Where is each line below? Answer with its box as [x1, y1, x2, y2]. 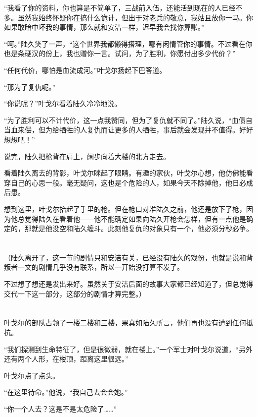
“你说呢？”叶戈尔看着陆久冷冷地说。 [4, 98, 122, 109]
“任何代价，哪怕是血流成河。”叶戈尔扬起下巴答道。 [4, 64, 167, 75]
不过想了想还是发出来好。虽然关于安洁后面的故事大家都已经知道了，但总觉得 [4, 279, 253, 289]
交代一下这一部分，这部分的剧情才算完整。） [4, 288, 146, 298]
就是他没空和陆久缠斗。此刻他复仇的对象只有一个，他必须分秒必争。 [31, 223, 253, 234]
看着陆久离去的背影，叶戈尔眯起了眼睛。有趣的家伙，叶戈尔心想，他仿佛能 [4, 168, 246, 178]
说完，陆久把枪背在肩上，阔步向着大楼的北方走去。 [4, 151, 170, 161]
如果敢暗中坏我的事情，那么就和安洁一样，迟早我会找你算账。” [4, 22, 205, 32]
